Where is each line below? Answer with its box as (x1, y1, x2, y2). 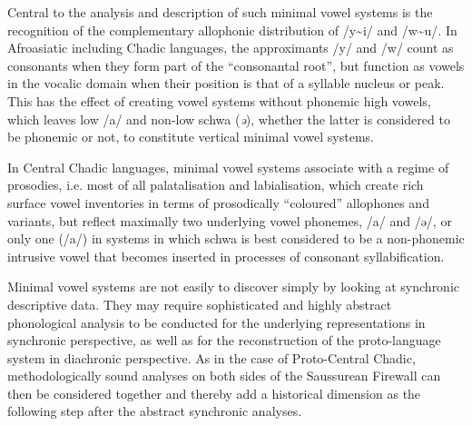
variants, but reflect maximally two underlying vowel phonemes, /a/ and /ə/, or (7, 211, 452, 230)
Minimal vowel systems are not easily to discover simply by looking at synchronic (7, 277, 460, 296)
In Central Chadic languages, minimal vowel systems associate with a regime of (7, 157, 449, 176)
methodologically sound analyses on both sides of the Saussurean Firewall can (7, 366, 441, 385)
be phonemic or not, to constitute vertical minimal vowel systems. (7, 127, 375, 146)
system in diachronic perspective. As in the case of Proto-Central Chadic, (7, 348, 416, 367)
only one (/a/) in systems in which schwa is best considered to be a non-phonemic (7, 229, 465, 248)
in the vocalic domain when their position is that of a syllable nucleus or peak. (7, 74, 445, 93)
